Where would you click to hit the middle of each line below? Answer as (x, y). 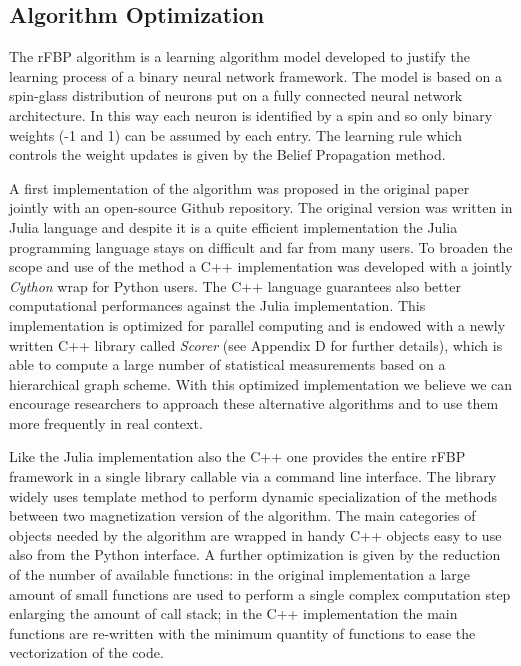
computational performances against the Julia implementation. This (217, 305)
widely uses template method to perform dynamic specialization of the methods (253, 495)
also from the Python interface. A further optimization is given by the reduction (255, 554)
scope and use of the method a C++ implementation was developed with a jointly (261, 266)
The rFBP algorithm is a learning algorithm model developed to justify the (239, 56)
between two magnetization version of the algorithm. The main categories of (242, 515)
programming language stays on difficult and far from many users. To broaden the (261, 246)
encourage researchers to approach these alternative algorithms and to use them (254, 403)
